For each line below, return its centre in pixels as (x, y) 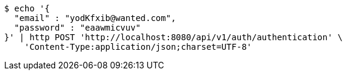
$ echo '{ (27, 8)
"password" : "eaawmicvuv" (77, 28)
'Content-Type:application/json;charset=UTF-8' (138, 47)
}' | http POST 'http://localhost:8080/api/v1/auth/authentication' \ (173, 37)
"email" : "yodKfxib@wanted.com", (95, 18)
